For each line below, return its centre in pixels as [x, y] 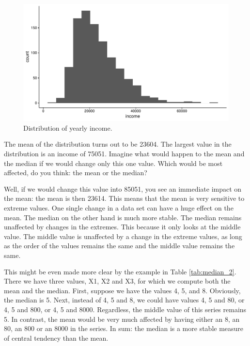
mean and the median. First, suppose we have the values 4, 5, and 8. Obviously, [122, 290]
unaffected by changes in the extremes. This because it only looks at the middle [122, 227]
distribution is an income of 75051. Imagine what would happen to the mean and [124, 153]
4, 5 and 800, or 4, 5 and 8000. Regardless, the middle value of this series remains [125, 309]
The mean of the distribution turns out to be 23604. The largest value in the [118, 144]
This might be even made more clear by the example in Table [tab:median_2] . [120, 271]
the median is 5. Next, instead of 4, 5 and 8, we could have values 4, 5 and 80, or [124, 300]
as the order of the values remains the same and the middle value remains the [119, 246]
